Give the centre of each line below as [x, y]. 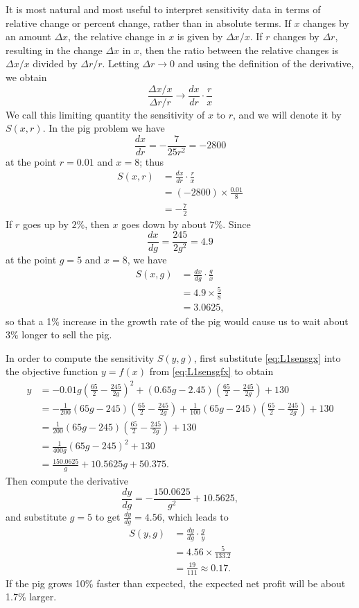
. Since [237, 224]
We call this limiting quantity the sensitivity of [105, 114]
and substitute [36, 516]
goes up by [45, 224]
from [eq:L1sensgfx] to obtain [211, 371]
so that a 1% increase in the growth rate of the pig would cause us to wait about [177, 321]
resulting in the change [54, 50]
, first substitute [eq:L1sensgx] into [267, 357]
